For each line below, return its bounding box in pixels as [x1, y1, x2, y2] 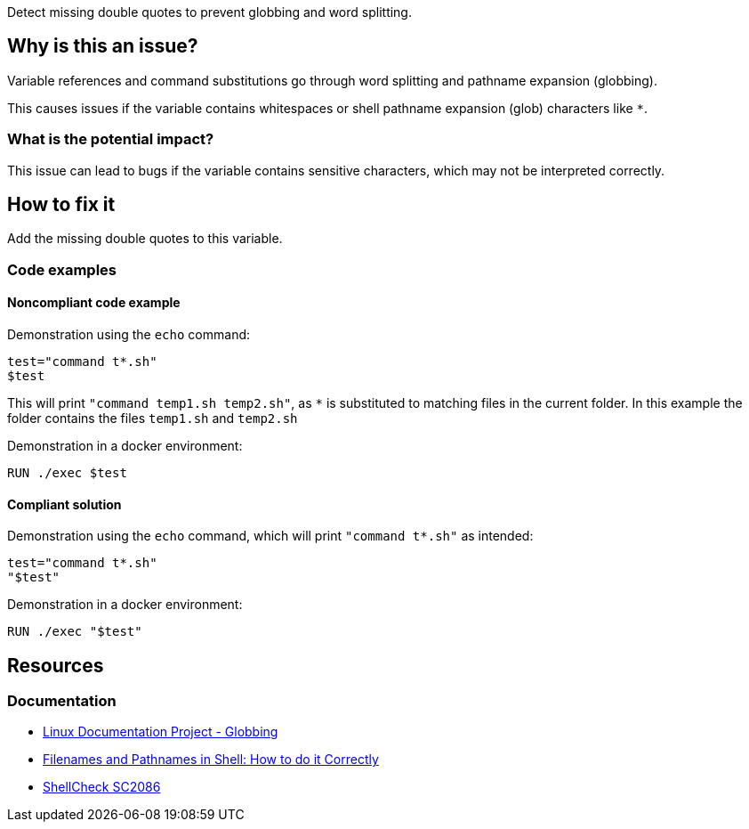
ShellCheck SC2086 [43, 779, 161, 795]
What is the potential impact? [7, 130, 214, 149]
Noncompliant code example [7, 295, 181, 311]
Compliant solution [7, 496, 122, 512]
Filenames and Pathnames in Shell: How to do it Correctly [43, 752, 379, 768]
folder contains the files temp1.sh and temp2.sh [7, 410, 298, 427]
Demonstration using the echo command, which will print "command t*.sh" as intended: [7, 528, 534, 544]
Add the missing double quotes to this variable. [7, 231, 283, 247]
